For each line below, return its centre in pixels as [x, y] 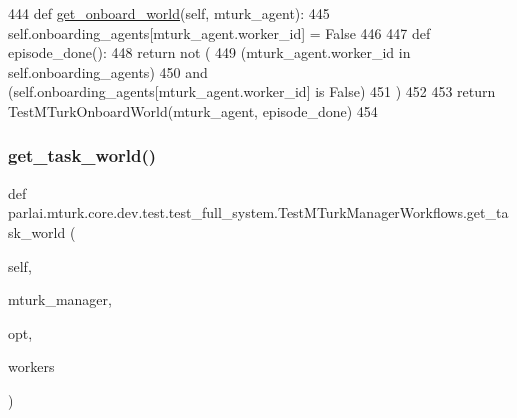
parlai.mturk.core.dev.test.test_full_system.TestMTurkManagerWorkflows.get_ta [258, 212]
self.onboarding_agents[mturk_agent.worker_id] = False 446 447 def [219, 32]
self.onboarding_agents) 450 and [108, 71]
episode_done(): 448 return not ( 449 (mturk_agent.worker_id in [209, 52]
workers [31, 366]
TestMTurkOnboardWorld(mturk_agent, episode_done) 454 [193, 110]
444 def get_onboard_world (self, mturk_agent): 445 [169, 13]
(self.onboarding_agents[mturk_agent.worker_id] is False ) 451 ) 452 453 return [252, 91]
